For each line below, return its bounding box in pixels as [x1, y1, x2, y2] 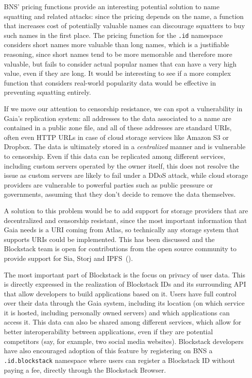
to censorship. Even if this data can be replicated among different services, [4, 151, 226, 161]
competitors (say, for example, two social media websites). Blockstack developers [4, 336, 244, 346]
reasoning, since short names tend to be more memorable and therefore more [4, 49, 233, 59]
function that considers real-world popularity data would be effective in [4, 77, 216, 87]
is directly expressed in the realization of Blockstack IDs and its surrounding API [4, 279, 246, 289]
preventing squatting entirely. [4, 87, 91, 97]
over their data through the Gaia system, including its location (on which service [4, 298, 245, 308]
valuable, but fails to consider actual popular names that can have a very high [4, 58, 237, 69]
